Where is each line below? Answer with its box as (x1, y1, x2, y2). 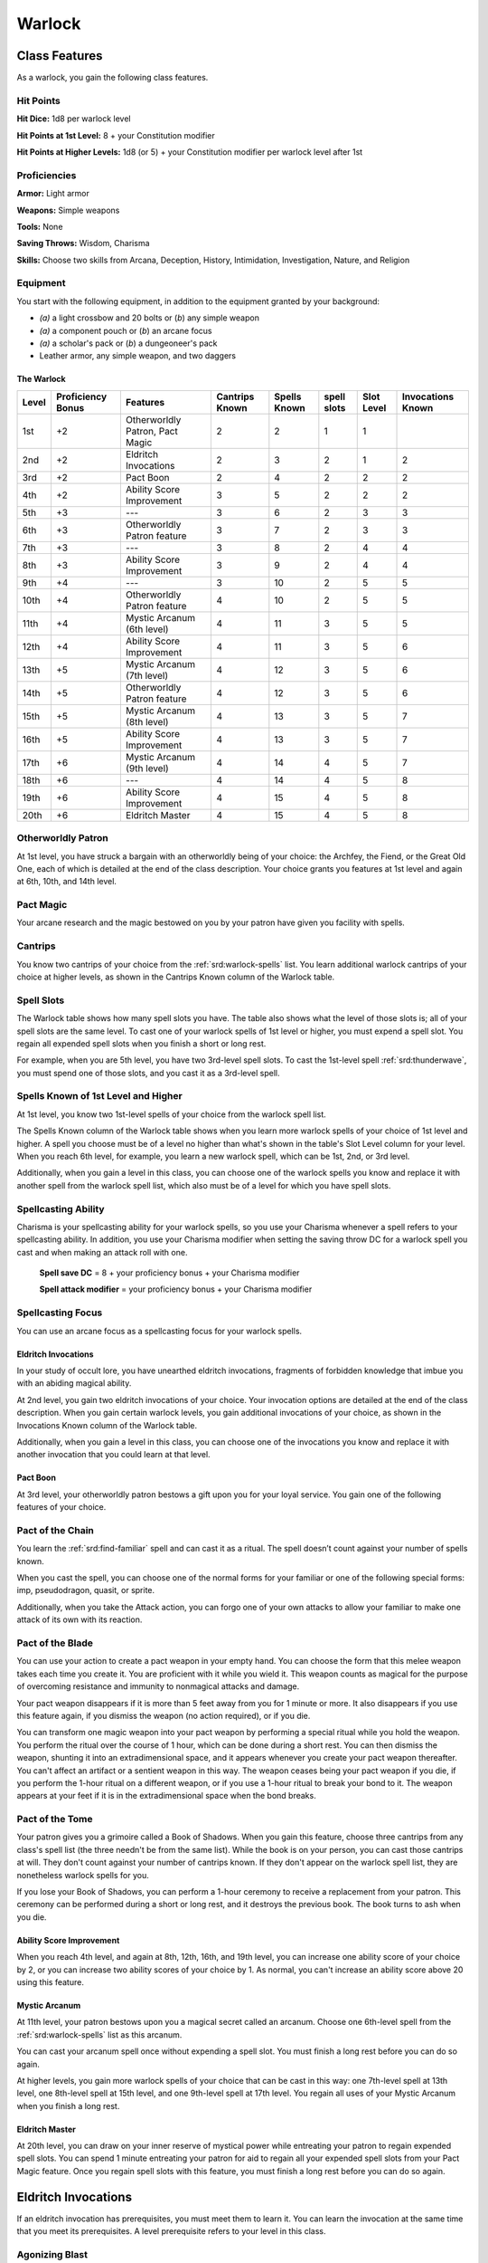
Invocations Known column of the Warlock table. (16, 1419, 198, 1430)
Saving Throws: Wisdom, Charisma (16, 238, 150, 249)
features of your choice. (16, 1502, 107, 1513)
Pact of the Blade (16, 1637, 94, 1649)
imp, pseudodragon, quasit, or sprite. (16, 1585, 155, 1596)
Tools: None (16, 221, 63, 232)
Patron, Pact (125, 425, 178, 437)
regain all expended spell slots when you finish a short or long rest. (16, 1037, 267, 1049)
